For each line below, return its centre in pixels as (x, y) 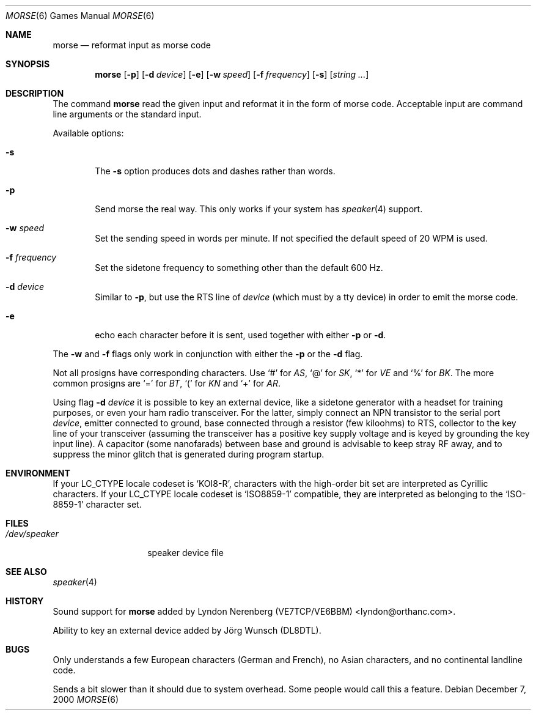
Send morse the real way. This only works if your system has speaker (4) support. (259, 209)
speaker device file (185, 553)
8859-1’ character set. (97, 504)
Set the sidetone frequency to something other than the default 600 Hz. (239, 268)
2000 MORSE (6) (86, 699)
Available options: (88, 133)
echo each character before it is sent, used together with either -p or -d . (240, 335)
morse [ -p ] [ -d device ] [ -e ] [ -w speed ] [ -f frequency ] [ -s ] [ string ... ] (232, 74)
